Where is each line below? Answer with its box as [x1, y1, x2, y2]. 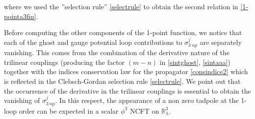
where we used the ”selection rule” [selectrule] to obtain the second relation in [4, 1, 238, 11]
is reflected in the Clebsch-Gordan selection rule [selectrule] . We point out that [4, 76, 241, 86]
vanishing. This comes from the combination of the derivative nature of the [4, 47, 230, 58]
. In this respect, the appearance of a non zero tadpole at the [55, 95, 239, 105]
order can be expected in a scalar [19, 105, 119, 116]
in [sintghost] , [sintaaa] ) [159, 57, 230, 67]
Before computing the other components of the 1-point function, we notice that [4, 27, 242, 38]
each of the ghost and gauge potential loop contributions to [4, 37, 182, 47]
